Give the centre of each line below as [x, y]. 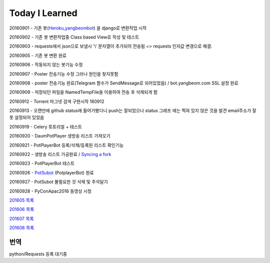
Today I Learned [43, 13]
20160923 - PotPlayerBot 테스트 [42, 163]
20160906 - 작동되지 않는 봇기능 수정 [46, 64]
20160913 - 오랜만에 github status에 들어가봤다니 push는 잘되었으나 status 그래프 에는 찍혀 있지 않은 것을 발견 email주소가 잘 [133, 110]
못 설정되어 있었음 [27, 117]
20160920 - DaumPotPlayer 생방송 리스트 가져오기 [60, 136]
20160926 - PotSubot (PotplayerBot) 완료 [52, 172]
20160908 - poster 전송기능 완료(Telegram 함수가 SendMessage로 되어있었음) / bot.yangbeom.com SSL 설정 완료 [124, 83]
